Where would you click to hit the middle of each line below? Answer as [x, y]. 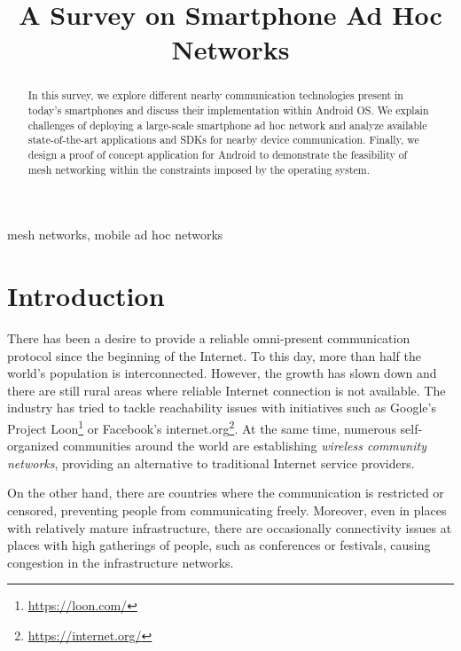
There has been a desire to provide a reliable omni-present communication [209, 338]
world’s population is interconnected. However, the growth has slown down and [222, 373]
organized [33, 446]
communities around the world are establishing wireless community [245, 446]
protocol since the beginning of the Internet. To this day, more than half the [214, 355]
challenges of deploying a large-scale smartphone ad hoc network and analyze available [227, 125]
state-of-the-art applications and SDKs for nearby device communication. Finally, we [223, 140]
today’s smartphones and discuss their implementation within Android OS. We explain [228, 110]
